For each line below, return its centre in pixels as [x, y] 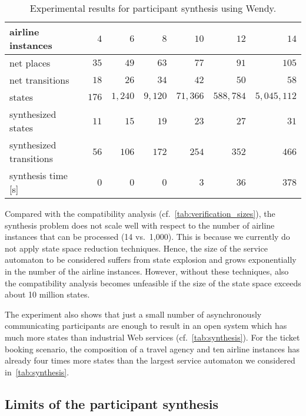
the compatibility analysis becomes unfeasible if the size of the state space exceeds [153, 283]
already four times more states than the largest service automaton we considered [150, 360]
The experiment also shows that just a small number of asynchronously [133, 314]
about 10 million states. [47, 294]
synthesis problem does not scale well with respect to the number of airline [140, 225]
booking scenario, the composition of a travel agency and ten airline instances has [152, 349]
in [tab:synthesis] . [37, 372]
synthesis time [39, 175]
